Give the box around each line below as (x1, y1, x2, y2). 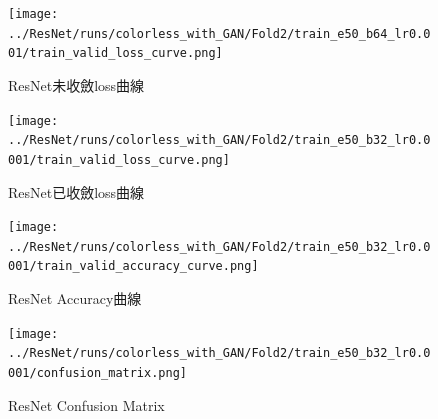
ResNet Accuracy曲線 (8, 288, 142, 309)
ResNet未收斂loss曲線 (8, 74, 145, 95)
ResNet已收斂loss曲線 (8, 181, 145, 202)
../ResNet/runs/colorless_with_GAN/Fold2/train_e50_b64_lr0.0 (8, 26, 431, 41)
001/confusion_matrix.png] (8, 366, 187, 380)
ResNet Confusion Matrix (8, 394, 165, 415)
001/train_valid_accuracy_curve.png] (8, 259, 259, 274)
